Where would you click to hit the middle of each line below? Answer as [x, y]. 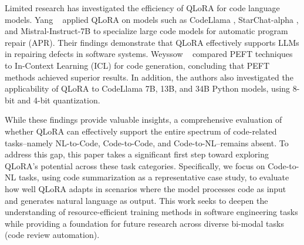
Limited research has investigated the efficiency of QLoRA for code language [142, 8]
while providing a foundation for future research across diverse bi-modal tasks [144, 223]
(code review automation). [52, 235]
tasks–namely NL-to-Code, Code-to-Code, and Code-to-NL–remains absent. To [147, 142]
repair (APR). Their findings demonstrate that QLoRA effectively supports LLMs [152, 42]
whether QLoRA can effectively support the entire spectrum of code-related [141, 131]
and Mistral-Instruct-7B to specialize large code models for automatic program [146, 31]
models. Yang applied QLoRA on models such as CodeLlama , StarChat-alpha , [152, 19]
